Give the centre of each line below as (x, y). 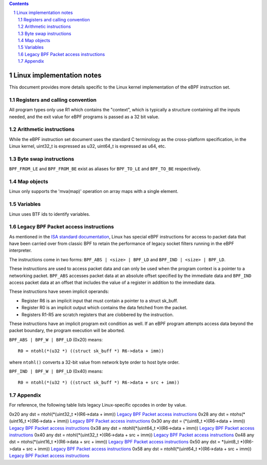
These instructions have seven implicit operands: (59, 291)
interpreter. (21, 250)
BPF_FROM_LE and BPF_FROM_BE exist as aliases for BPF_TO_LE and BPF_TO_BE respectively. (105, 169)
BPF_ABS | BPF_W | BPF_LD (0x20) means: (56, 339)
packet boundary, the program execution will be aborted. (67, 330)
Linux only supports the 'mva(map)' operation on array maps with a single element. (94, 191)
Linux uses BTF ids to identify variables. (50, 214)
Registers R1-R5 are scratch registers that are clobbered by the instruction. (98, 315)
